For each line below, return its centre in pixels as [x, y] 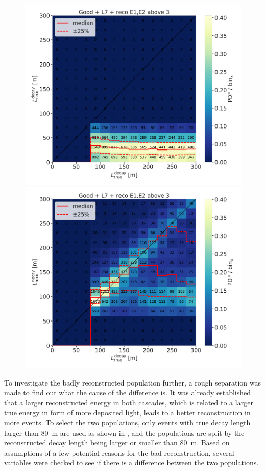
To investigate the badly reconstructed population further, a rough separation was [133, 382]
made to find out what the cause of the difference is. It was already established [128, 392]
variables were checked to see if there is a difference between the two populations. [131, 463]
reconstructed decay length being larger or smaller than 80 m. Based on [117, 443]
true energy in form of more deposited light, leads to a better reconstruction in [127, 412]
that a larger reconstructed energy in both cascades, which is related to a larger [129, 402]
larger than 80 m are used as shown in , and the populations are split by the [124, 432]
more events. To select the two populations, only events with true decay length [127, 422]
